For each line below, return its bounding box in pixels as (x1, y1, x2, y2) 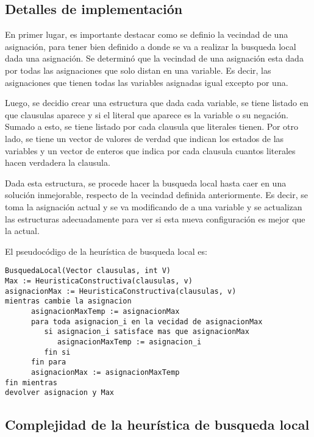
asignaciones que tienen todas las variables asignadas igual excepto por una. (5, 76, 288, 88)
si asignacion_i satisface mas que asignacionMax (44, 327, 249, 336)
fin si (44, 347, 71, 357)
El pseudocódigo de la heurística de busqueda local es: (5, 244, 207, 257)
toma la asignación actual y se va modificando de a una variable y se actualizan (5, 200, 302, 213)
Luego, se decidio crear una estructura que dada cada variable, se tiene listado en (5, 96, 309, 109)
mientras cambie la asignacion (5, 297, 132, 306)
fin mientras (5, 378, 57, 387)
